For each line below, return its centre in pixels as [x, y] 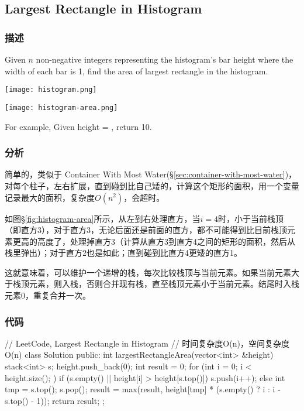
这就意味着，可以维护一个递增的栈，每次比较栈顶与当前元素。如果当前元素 [148, 272]
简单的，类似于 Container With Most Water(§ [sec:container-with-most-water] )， [151, 174]
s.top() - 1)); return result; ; [55, 400]
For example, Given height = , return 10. [78, 126]
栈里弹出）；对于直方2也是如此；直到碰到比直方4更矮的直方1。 [123, 253]
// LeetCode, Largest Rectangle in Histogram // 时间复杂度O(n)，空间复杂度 [147, 343]
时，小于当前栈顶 [251, 218]
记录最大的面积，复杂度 [50, 197]
